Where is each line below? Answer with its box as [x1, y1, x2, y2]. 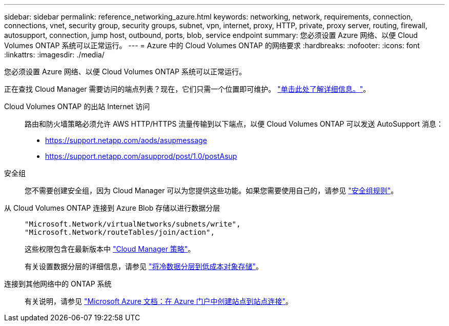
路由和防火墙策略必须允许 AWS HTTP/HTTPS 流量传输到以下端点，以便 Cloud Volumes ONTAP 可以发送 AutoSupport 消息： [25, 119, 443, 128]
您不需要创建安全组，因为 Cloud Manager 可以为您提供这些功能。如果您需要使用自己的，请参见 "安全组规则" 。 [25, 186, 398, 195]
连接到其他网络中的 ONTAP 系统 [4, 279, 112, 288]
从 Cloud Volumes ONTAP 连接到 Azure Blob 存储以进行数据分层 [4, 203, 220, 212]
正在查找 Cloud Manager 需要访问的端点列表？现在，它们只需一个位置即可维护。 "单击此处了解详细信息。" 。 [4, 85, 371, 93]
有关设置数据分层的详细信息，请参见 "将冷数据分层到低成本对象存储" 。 [25, 262, 263, 271]
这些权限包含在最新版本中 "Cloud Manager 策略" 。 [25, 244, 195, 253]
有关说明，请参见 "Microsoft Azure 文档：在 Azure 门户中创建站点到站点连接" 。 [25, 297, 293, 305]
